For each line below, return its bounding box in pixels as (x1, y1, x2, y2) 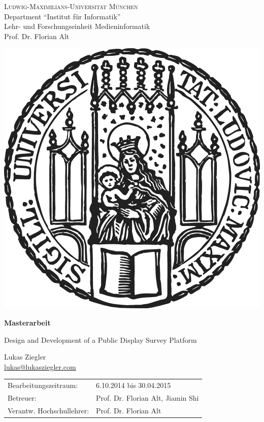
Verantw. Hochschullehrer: (8, 405, 89, 415)
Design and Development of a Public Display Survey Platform (4, 334, 197, 345)
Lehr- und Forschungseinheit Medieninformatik (4, 21, 150, 31)
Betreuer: (8, 392, 37, 403)
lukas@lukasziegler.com (4, 361, 76, 372)
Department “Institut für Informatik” (4, 11, 121, 21)
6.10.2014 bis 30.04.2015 (96, 380, 171, 391)
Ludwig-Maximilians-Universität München (4, 1, 138, 11)
